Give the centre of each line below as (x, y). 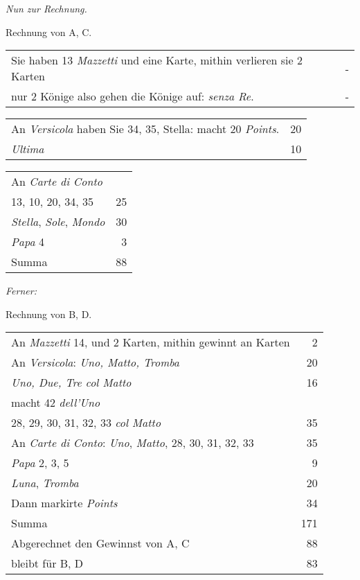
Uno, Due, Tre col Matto (71, 383)
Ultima (28, 149)
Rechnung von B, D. (49, 314)
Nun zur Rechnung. (46, 8)
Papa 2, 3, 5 (40, 463)
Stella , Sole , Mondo (58, 222)
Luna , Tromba (45, 483)
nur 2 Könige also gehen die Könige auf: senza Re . (133, 96)
